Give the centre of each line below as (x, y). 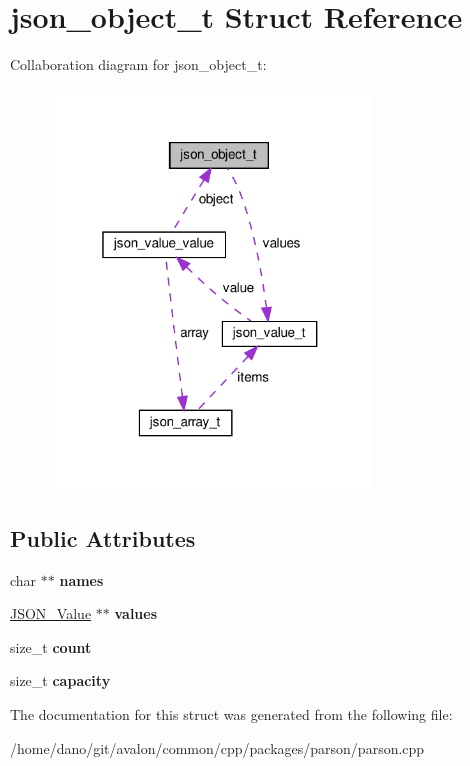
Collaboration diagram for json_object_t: (138, 64)
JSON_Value (51, 613)
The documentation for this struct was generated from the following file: (231, 714)
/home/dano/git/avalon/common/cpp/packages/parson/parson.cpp (217, 747)
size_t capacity (60, 680)
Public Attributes (103, 537)
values (136, 613)
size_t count (51, 646)
